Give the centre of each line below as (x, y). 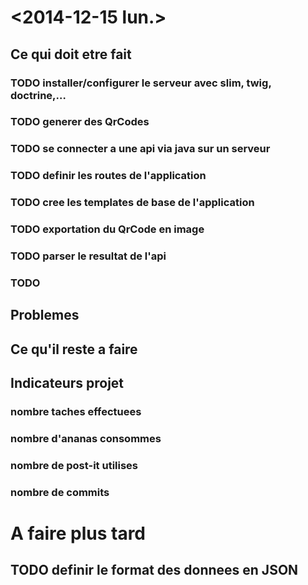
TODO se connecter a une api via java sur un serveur (140, 149)
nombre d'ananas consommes (86, 438)
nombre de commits (60, 492)
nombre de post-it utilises (74, 465)
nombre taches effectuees (76, 412)
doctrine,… (38, 95)
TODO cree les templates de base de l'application (132, 203)
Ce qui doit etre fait (71, 54)
